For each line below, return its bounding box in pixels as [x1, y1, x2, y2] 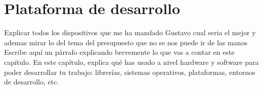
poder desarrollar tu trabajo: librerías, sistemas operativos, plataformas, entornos [4, 66, 255, 77]
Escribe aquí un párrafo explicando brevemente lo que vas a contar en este [4, 47, 235, 57]
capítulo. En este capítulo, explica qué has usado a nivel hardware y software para [4, 56, 259, 67]
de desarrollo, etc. [4, 76, 59, 87]
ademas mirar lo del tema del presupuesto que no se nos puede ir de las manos [4, 37, 247, 47]
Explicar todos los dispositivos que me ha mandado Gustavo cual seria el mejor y [4, 27, 256, 38]
